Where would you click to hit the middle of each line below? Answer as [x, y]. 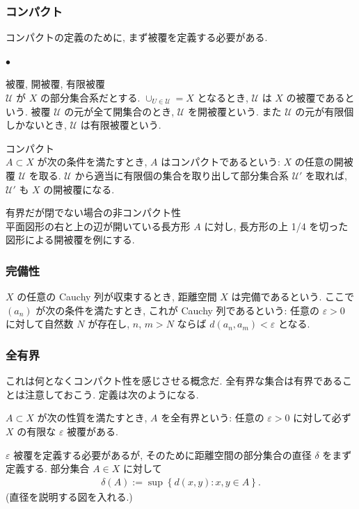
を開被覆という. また [234, 111]
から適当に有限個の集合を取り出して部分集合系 [182, 175]
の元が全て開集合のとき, [119, 111]
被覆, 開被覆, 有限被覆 [56, 84]
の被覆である [316, 97]
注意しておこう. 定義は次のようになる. [112, 394]
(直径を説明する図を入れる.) [69, 496]
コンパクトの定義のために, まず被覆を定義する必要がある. [137, 37]
